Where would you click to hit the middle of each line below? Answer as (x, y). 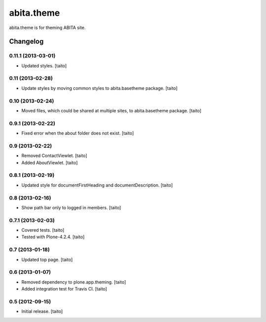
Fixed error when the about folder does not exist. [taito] (78, 133)
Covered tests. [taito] (43, 230)
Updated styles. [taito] (44, 65)
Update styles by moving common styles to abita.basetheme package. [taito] (100, 88)
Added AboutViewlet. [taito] (50, 162)
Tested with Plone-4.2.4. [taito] (53, 237)
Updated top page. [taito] (47, 259)
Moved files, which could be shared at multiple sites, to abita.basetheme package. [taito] (111, 110)
